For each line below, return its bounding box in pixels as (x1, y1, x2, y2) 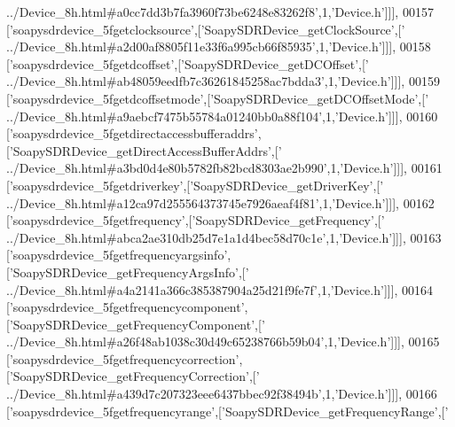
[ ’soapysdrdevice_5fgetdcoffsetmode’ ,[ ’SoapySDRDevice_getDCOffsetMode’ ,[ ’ (6, 89, 429, 107)
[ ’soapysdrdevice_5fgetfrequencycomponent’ (6, 298, 245, 316)
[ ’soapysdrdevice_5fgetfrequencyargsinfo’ (6, 245, 228, 264)
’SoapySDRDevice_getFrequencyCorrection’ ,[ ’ (9, 367, 260, 385)
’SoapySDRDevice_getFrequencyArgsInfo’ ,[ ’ (9, 262, 249, 281)
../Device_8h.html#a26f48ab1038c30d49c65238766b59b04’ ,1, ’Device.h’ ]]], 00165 (6, 332, 440, 351)
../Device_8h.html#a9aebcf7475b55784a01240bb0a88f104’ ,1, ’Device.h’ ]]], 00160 (6, 106, 438, 125)
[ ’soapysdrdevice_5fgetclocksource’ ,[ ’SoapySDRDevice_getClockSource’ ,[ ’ (6, 19, 405, 38)
